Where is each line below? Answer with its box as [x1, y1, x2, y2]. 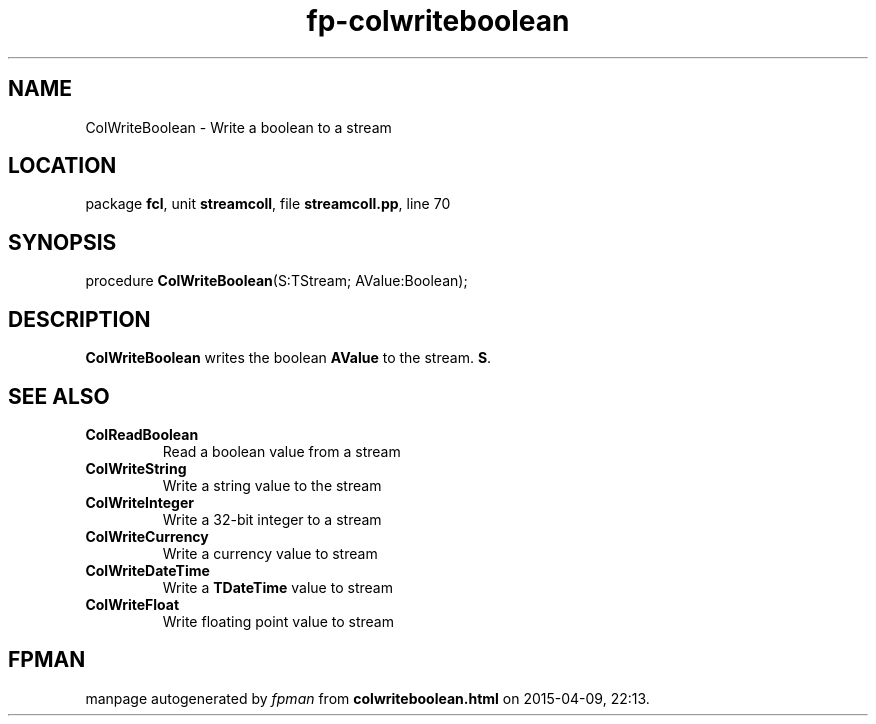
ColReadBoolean [85, 425, 199, 443]
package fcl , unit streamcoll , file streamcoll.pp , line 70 [85, 195, 451, 213]
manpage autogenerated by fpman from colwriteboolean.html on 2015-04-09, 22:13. [85, 689, 650, 707]
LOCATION [8, 153, 117, 179]
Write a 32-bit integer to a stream [162, 510, 382, 528]
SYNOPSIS [8, 229, 117, 255]
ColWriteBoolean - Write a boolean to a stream [85, 118, 392, 136]
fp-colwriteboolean [306, 4, 570, 38]
